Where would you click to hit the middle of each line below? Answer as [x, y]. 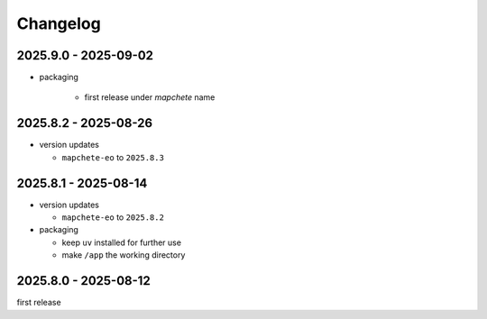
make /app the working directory [124, 255]
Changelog [59, 23]
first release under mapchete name [150, 97]
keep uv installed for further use [122, 242]
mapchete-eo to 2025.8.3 [113, 157]
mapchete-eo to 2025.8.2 [113, 217]
